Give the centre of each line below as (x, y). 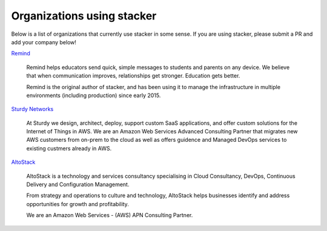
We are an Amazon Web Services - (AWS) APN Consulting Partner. (110, 215)
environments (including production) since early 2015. (94, 95)
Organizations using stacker (84, 16)
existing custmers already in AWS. (69, 148)
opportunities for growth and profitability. (78, 204)
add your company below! (44, 42)
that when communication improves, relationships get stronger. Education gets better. (133, 76)
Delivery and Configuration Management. (78, 184)
